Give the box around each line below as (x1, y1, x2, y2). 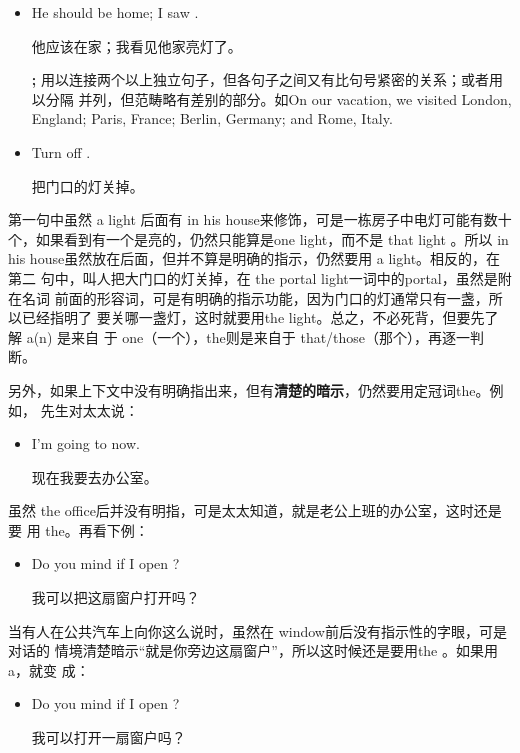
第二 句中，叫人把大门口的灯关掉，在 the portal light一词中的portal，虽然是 (8, 267, 498, 288)
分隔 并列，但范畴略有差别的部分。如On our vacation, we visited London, (45, 88, 512, 109)
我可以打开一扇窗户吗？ (31, 727, 186, 748)
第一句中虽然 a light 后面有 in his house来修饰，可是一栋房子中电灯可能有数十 (8, 209, 512, 230)
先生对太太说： (40, 399, 139, 420)
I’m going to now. (31, 433, 140, 454)
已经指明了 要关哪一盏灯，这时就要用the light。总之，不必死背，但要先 (21, 307, 485, 328)
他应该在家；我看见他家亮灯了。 (31, 35, 242, 56)
